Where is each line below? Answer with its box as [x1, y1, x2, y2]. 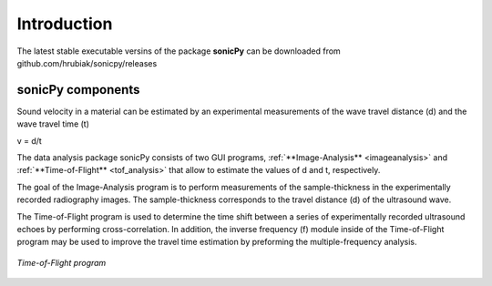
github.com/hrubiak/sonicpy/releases [16, 57, 158, 68]
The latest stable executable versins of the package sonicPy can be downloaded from [16, 46, 341, 56]
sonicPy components [16, 82, 140, 97]
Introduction [16, 14, 113, 34]
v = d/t [16, 135, 43, 146]
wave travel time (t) [16, 118, 90, 129]
